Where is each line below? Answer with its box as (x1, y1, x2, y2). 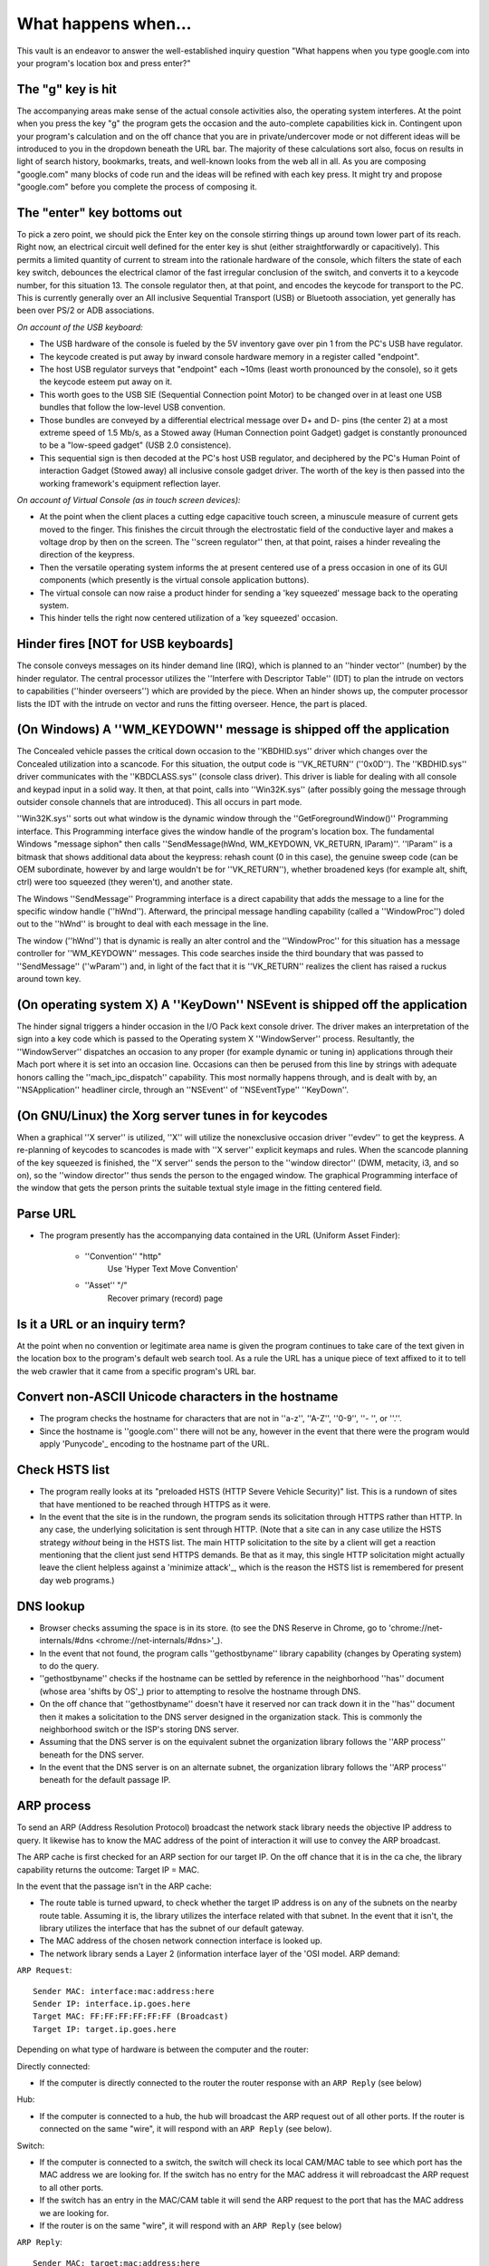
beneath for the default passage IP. (39, 1775, 171, 1786)
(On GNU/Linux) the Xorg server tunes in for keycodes (16, 1108, 328, 1123)
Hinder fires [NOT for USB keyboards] (16, 636, 234, 652)
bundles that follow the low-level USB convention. (39, 402, 225, 412)
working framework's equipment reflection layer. (39, 478, 221, 489)
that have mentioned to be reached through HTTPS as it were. (39, 1498, 271, 1509)
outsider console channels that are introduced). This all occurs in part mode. (16, 796, 302, 807)
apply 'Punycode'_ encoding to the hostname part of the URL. (39, 1438, 270, 1449)
